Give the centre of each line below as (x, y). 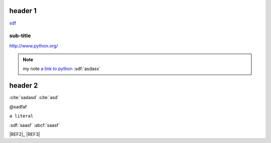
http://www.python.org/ (34, 45)
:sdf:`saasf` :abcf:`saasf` (35, 125)
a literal (21, 116)
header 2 (24, 86)
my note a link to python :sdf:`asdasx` (62, 69)
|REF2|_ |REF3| (25, 134)
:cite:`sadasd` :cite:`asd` (34, 97)
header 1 (23, 11)
